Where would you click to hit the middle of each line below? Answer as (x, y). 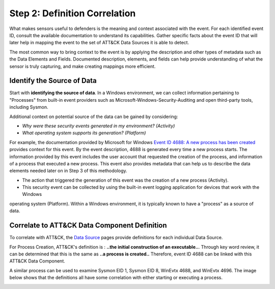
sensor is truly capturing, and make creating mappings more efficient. (82, 66)
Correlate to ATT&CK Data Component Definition (88, 226)
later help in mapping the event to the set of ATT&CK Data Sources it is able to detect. (99, 43)
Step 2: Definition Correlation (73, 13)
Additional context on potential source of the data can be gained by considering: (94, 117)
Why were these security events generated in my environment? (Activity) (99, 126)
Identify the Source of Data (53, 81)
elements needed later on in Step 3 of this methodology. (68, 171)
